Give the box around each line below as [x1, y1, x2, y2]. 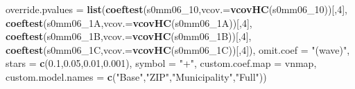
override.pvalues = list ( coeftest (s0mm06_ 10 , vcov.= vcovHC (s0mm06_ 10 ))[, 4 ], [6, 2, 347, 16]
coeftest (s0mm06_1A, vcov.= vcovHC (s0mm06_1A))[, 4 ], [6, 15, 252, 30]
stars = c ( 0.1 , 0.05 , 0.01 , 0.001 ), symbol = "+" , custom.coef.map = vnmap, [6, 56, 317, 70]
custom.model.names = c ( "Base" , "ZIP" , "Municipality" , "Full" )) [6, 69, 267, 83]
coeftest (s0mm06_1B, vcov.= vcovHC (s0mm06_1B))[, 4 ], [6, 29, 252, 43]
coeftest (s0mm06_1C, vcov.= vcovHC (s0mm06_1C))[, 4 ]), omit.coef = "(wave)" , [6, 42, 350, 57]
